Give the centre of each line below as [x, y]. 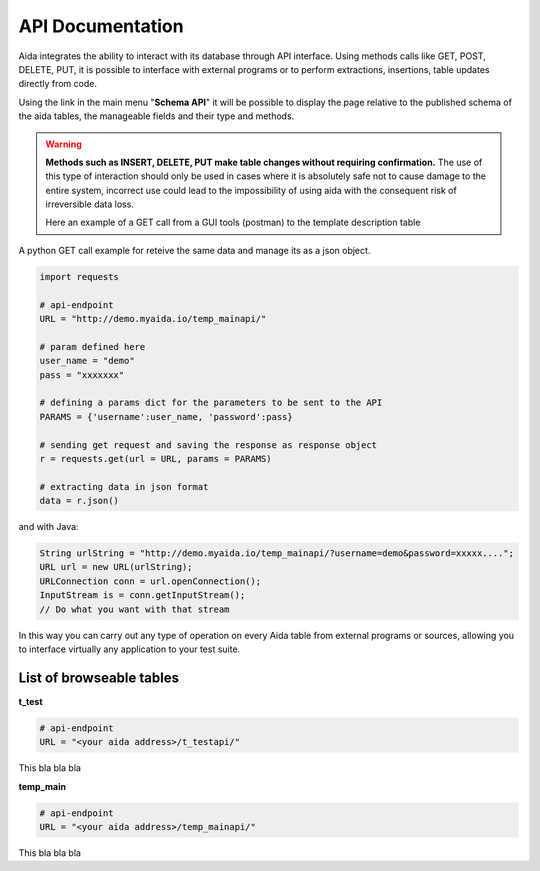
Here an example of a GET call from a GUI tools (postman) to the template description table [233, 222]
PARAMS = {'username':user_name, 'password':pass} [166, 416]
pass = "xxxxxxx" [82, 374]
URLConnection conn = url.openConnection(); [150, 581]
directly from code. [57, 84]
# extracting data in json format [124, 486]
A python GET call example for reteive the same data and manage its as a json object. [194, 250]
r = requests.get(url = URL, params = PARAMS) [155, 458]
